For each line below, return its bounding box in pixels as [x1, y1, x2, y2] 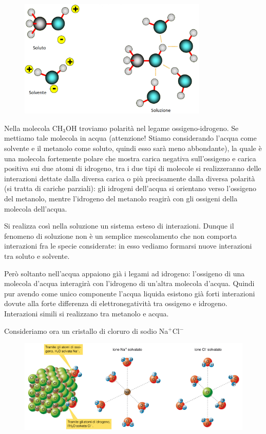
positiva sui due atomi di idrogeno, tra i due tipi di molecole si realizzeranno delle [4, 163, 261, 174]
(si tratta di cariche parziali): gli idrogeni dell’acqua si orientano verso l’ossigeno [4, 183, 257, 194]
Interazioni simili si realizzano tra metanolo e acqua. [4, 308, 169, 318]
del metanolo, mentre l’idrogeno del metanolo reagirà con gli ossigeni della [4, 193, 238, 203]
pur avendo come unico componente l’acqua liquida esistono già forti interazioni [4, 288, 255, 298]
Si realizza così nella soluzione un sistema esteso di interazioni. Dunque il [4, 220, 234, 231]
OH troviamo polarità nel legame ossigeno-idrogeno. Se [66, 122, 239, 133]
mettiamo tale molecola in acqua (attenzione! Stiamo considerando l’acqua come [4, 133, 257, 143]
